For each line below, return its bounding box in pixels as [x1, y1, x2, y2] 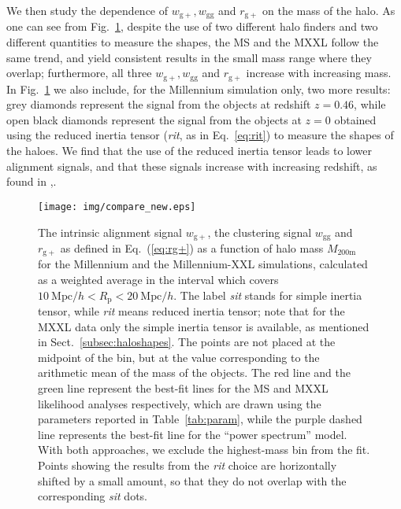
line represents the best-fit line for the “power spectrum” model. [38, 426, 347, 442]
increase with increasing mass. [246, 65, 392, 81]
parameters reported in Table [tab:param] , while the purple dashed [38, 411, 362, 427]
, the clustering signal [207, 223, 312, 240]
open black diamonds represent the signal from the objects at [6, 111, 302, 127]
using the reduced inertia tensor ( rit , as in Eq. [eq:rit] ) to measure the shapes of [6, 127, 394, 143]
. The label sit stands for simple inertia [173, 286, 362, 303]
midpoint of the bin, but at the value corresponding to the [38, 349, 320, 365]
